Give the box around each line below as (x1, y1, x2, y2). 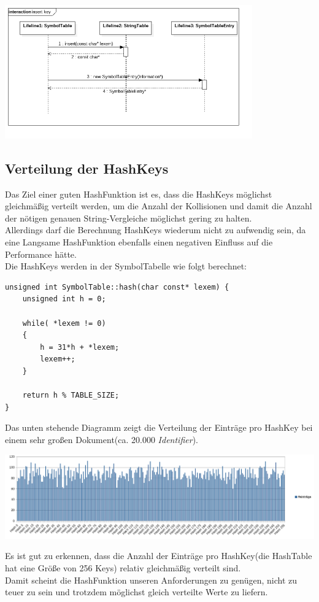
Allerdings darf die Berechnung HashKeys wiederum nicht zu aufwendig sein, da (5, 223, 306, 236)
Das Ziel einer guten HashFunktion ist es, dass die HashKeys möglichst (5, 187, 272, 200)
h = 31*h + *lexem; (40, 342, 120, 352)
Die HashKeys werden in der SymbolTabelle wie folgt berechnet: (5, 260, 247, 272)
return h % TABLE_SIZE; (22, 391, 120, 400)
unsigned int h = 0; (22, 295, 106, 304)
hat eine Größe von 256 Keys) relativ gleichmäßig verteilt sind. (5, 561, 241, 574)
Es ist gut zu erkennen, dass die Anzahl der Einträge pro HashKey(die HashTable (5, 549, 312, 562)
